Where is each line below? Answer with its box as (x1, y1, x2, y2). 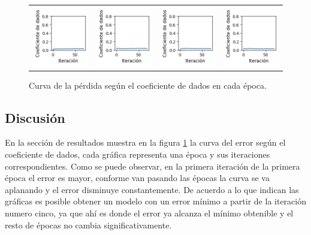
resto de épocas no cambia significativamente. (5, 218, 172, 231)
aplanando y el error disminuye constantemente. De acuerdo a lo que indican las (5, 183, 299, 195)
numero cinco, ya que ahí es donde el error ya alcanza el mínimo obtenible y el (5, 207, 294, 219)
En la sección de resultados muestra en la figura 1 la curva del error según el (5, 136, 286, 149)
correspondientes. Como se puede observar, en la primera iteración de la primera (5, 159, 300, 172)
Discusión (5, 108, 65, 126)
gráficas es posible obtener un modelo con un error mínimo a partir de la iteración (5, 195, 306, 207)
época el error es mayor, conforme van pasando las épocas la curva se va (5, 171, 270, 184)
